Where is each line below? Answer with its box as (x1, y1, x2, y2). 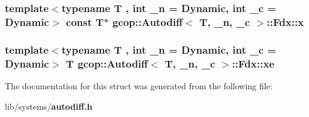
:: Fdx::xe (232, 55, 275, 71)
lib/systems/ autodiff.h (5, 100, 93, 112)
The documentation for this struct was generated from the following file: (5, 79, 273, 92)
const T (66, 14, 104, 29)
